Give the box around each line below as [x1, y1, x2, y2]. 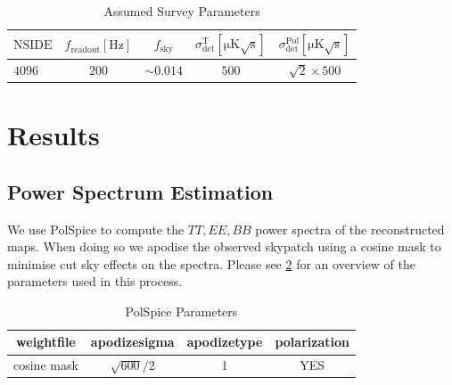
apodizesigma [90, 332, 175, 351]
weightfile [16, 332, 76, 351]
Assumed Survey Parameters [103, 2, 260, 20]
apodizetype [186, 332, 263, 351]
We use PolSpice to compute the [7, 219, 185, 238]
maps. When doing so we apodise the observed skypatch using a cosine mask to [7, 237, 441, 256]
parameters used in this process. [7, 272, 183, 291]
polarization [275, 332, 349, 351]
